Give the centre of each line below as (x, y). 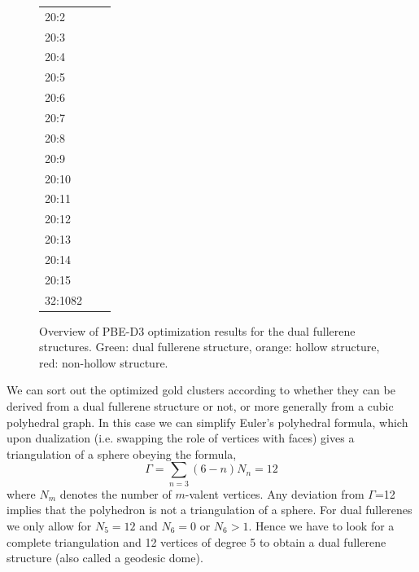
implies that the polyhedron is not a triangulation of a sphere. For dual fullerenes (209, 510)
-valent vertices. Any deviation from (275, 493)
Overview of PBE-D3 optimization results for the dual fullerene (197, 330)
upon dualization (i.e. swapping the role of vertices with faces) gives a (181, 438)
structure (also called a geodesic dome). (105, 558)
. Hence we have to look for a (321, 525)
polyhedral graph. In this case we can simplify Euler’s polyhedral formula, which (207, 422)
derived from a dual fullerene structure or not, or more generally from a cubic (200, 406)
